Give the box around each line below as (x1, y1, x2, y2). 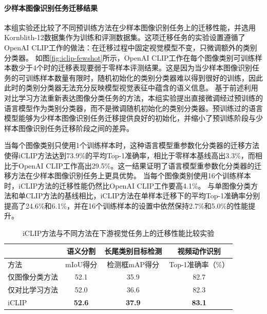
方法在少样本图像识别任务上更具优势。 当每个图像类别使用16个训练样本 (11, 170, 251, 181)
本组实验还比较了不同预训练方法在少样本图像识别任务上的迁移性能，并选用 (4, 22, 256, 32)
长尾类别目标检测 (104, 245, 162, 256)
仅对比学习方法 (8, 284, 58, 295)
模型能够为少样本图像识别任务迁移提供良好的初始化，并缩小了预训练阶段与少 (4, 113, 263, 123)
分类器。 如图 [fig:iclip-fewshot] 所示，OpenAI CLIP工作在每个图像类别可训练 (4, 52, 255, 63)
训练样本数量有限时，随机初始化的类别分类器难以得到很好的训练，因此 (25, 72, 263, 83)
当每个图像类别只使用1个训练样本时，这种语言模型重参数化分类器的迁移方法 (4, 140, 259, 151)
